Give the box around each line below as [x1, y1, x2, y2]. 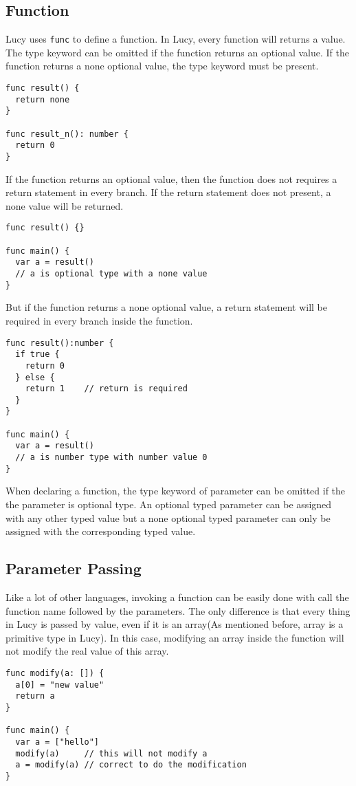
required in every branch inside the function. [5, 313, 193, 327]
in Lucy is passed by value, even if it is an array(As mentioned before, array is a [5, 617, 344, 631]
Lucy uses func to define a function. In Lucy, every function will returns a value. [5, 32, 346, 46]
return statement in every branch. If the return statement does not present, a [5, 185, 331, 199]
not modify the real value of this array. [5, 644, 169, 658]
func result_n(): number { [5, 129, 129, 139]
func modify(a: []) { [5, 668, 104, 678]
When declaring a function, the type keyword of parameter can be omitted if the [5, 483, 346, 498]
